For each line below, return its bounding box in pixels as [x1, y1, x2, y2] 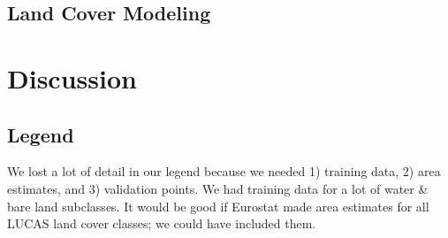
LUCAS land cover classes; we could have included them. [7, 214, 316, 233]
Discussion [7, 59, 137, 96]
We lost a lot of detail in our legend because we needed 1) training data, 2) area [7, 162, 441, 180]
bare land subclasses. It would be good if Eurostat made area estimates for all [7, 196, 429, 215]
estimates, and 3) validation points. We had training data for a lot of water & [7, 179, 429, 197]
